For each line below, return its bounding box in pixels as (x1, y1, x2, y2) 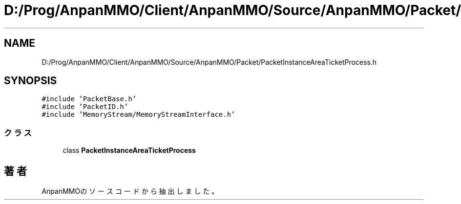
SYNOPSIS (4, 74, 57, 87)
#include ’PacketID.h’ (42, 103, 128, 111)
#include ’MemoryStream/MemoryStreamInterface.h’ (42, 111, 235, 119)
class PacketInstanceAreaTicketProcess (63, 146, 196, 155)
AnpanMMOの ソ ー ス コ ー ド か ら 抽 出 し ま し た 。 (42, 187, 219, 196)
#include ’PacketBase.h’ (42, 95, 137, 103)
